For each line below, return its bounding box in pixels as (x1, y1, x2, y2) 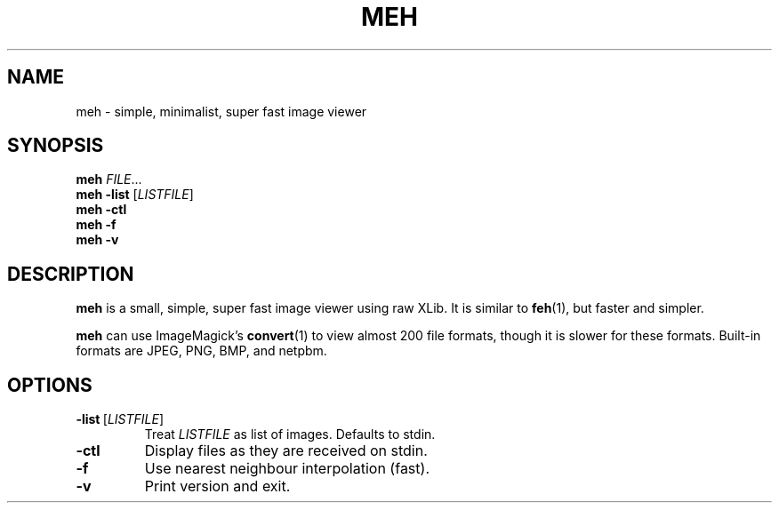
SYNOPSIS (7, 134, 104, 157)
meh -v (76, 232, 119, 248)
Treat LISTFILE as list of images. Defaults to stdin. (144, 426, 436, 442)
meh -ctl (76, 202, 127, 218)
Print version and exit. (144, 477, 291, 496)
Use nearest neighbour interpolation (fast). (144, 459, 430, 478)
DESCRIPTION (7, 262, 134, 285)
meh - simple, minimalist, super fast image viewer (76, 103, 367, 119)
